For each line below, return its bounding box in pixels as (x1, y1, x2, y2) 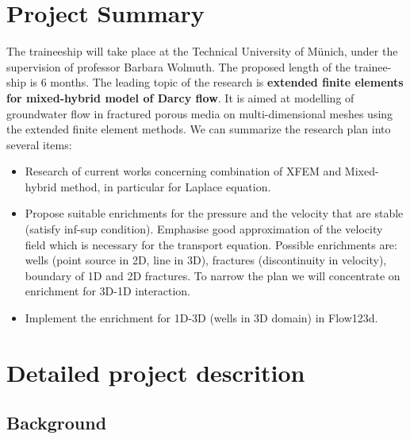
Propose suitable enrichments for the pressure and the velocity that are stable (25, 205, 404, 221)
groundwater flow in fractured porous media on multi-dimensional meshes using (6, 105, 393, 121)
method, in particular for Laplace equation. (60, 178, 271, 194)
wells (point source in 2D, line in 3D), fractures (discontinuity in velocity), (25, 252, 387, 268)
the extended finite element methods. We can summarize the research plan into (6, 121, 391, 137)
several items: (6, 136, 72, 152)
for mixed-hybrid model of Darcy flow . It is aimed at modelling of (6, 89, 354, 106)
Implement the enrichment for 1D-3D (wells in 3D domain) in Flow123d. (25, 310, 378, 326)
